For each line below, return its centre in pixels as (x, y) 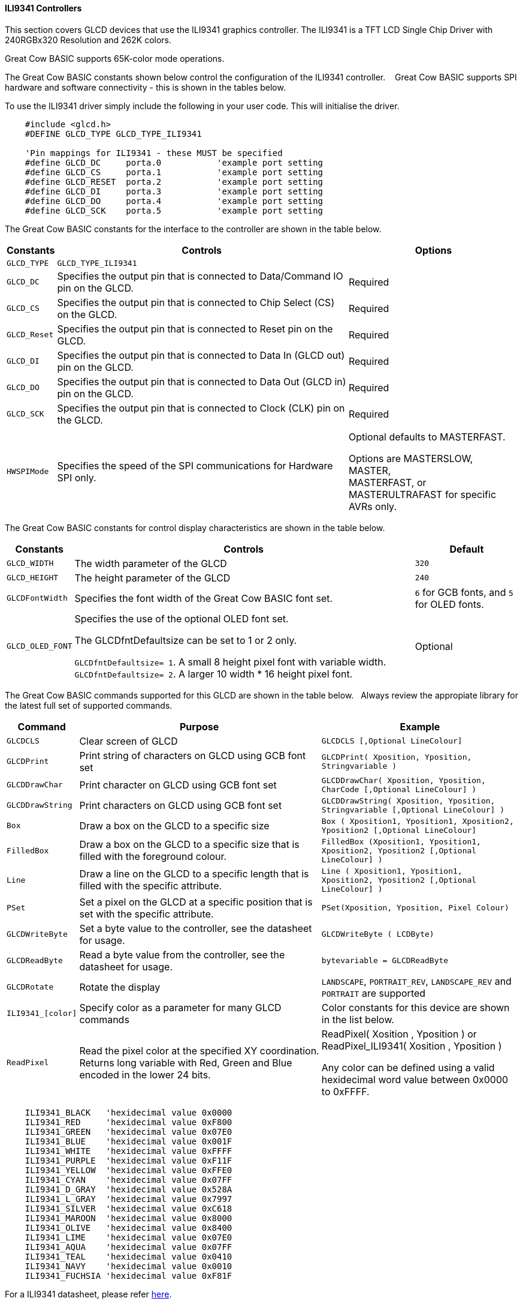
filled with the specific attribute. (151, 886)
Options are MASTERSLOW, (411, 458)
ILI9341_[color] (42, 1014)
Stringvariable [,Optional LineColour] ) (413, 810)
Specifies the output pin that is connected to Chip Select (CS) (196, 302)
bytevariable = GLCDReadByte (385, 961)
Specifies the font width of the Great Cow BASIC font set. (204, 598)
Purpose (199, 726)
